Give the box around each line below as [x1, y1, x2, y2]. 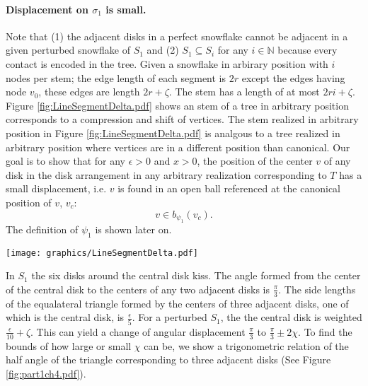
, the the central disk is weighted [220, 310, 362, 324]
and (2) [146, 42, 179, 57]
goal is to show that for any [6, 153, 125, 168]
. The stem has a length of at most [168, 84, 320, 99]
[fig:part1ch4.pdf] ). [6, 365, 86, 380]
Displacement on [6, 1, 88, 16]
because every [277, 42, 338, 57]
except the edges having [241, 70, 345, 85]
